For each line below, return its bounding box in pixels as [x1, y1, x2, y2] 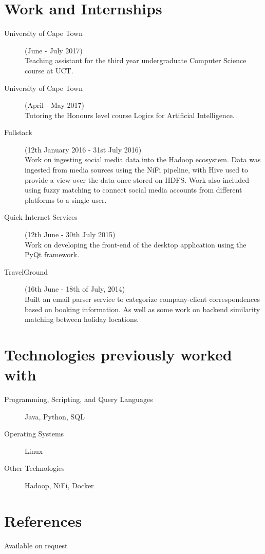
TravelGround [4, 266, 48, 277]
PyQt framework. [25, 249, 80, 260]
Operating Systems [4, 428, 64, 439]
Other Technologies [4, 463, 65, 473]
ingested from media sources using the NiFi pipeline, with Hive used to [25, 164, 249, 175]
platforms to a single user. [25, 194, 107, 205]
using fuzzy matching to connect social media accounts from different [25, 184, 242, 195]
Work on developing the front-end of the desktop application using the [25, 239, 247, 250]
